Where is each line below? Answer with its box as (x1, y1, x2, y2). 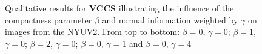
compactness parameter (5, 13, 92, 26)
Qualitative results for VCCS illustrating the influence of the (5, 2, 234, 14)
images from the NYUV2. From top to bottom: (5, 25, 180, 38)
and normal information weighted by (102, 13, 238, 26)
